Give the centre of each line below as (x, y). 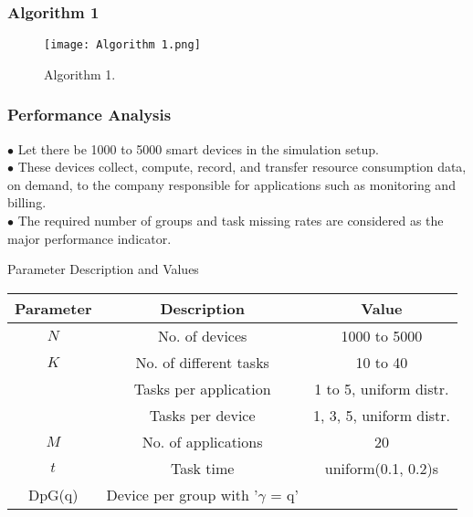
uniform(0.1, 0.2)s (381, 468)
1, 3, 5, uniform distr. (381, 415)
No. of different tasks (202, 362)
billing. (27, 202)
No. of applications (202, 441)
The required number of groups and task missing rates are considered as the (231, 221)
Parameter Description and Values (103, 269)
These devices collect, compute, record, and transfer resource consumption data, (242, 167)
